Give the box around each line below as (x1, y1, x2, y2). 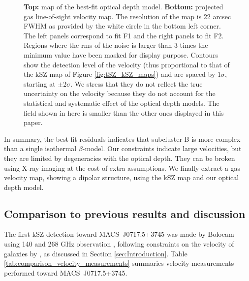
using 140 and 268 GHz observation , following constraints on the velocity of (4, 239, 234, 249)
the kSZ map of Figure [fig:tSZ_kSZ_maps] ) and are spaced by (24, 69, 216, 79)
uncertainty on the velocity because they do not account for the (24, 88, 216, 98)
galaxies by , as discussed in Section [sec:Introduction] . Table (4, 248, 187, 258)
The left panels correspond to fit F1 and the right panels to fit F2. (24, 30, 224, 40)
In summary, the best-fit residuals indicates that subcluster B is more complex (4, 133, 241, 144)
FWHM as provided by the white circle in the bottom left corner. (24, 21, 221, 31)
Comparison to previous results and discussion (4, 206, 246, 221)
